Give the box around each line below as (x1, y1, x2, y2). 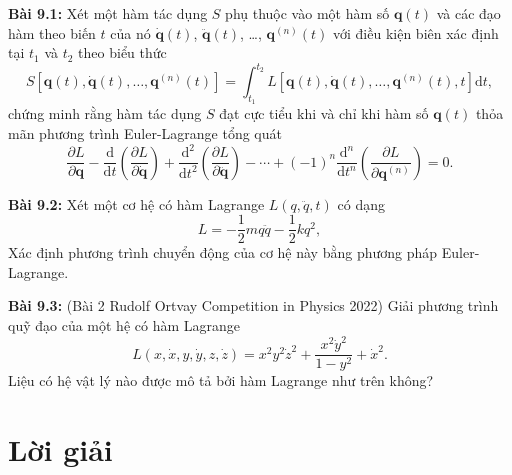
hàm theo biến (8, 22, 96, 43)
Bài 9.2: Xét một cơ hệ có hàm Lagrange (8, 193, 265, 214)
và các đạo (436, 3, 501, 23)
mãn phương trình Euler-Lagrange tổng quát (8, 123, 282, 144)
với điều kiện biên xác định (333, 22, 499, 43)
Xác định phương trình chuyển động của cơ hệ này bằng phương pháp (8, 242, 438, 263)
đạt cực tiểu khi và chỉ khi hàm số (219, 103, 429, 124)
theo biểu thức (78, 42, 167, 63)
